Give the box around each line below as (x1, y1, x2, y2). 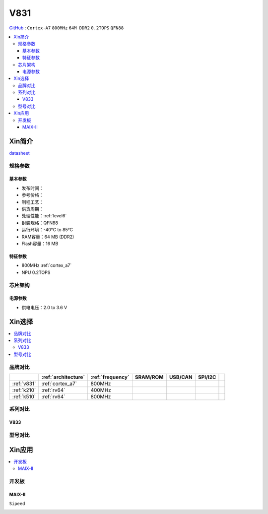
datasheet (9, 150, 30, 156)
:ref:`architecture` (41, 374, 85, 381)
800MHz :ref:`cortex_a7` (21, 262, 72, 268)
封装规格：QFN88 (21, 220, 58, 226)
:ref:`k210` (12, 386, 36, 393)
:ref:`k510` (12, 393, 36, 400)
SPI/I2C (198, 374, 216, 381)
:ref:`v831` (12, 380, 36, 387)
